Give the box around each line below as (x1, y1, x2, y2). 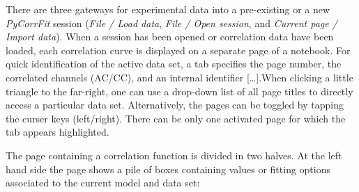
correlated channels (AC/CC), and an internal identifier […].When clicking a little (6, 70, 353, 84)
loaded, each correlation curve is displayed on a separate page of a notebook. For (6, 42, 351, 57)
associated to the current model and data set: (6, 175, 200, 190)
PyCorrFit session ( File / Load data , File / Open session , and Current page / (6, 15, 337, 30)
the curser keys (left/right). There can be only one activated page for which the (6, 111, 346, 125)
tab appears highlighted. (6, 125, 109, 139)
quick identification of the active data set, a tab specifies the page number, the (6, 56, 342, 71)
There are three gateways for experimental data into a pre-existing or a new (6, 2, 330, 16)
